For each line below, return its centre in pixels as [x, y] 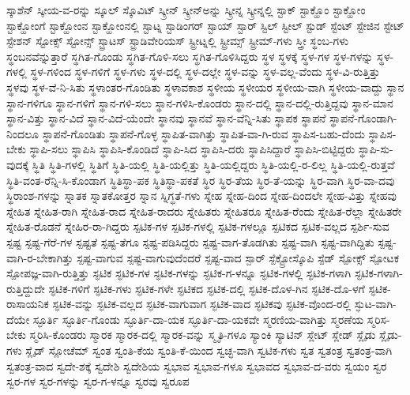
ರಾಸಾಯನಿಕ [28, 304]
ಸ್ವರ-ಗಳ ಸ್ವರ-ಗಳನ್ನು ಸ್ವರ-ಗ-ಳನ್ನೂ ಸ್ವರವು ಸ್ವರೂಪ [98, 381]
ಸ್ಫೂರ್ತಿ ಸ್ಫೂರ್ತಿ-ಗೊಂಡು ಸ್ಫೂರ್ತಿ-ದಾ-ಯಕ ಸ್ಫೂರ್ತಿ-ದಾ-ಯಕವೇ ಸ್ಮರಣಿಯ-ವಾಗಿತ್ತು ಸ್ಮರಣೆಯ [198, 319]
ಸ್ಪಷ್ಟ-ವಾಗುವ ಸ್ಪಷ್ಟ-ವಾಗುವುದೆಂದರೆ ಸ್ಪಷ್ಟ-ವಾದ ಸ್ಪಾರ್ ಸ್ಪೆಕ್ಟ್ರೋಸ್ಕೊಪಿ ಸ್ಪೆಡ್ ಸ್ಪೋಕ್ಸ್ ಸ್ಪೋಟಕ [238, 257]
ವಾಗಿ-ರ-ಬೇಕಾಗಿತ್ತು [40, 257]
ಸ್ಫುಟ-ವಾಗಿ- [375, 304]
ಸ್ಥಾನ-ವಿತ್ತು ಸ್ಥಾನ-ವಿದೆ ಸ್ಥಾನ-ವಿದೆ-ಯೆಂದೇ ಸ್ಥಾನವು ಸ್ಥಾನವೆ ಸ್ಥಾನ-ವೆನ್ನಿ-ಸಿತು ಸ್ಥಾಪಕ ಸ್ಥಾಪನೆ [166, 118]
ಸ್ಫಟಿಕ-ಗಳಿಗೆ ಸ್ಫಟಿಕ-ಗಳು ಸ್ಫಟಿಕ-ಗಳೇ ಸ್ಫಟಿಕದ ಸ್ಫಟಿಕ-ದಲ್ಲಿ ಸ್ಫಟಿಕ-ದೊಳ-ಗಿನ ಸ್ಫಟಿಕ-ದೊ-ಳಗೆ [207, 288]
